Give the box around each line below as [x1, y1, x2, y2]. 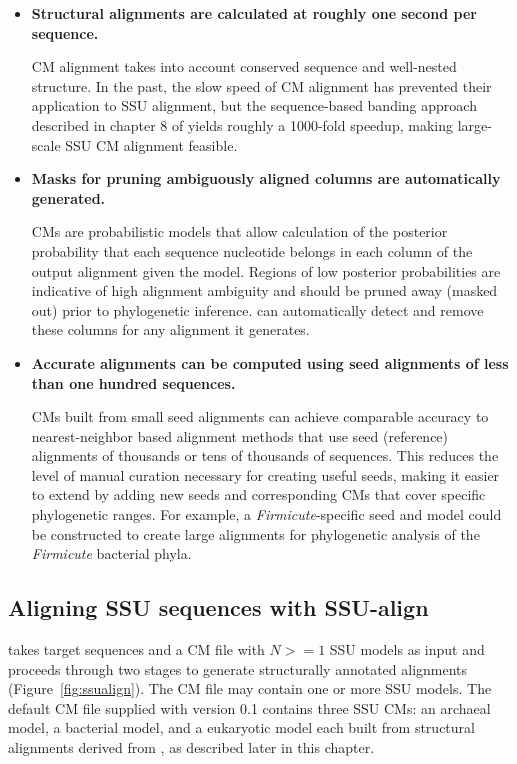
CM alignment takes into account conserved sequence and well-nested [31, 56, 457, 77]
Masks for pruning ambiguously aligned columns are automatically [31, 168, 501, 189]
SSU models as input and [329, 639, 485, 660]
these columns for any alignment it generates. [31, 319, 310, 340]
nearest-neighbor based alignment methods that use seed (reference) [31, 425, 449, 446]
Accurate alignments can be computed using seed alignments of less [31, 352, 509, 373]
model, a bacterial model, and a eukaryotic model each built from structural [8, 717, 475, 738]
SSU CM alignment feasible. [65, 134, 238, 155]
